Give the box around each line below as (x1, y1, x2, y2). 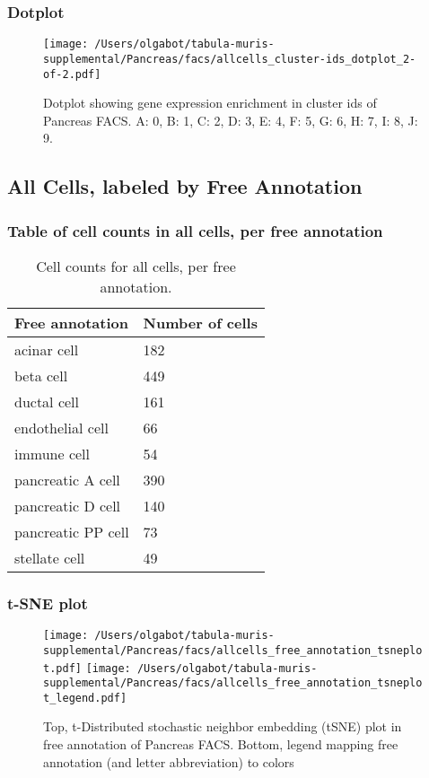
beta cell (14, 364, 68, 386)
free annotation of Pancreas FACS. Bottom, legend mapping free (43, 735, 398, 754)
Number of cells (143, 311, 258, 333)
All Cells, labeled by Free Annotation (7, 172, 363, 200)
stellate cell (14, 546, 85, 568)
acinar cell (14, 338, 79, 360)
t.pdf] (43, 661, 82, 675)
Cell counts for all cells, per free (36, 255, 236, 276)
